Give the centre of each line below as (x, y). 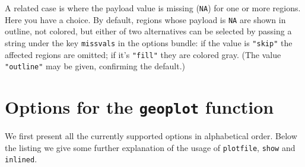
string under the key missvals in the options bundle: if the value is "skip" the (149, 42)
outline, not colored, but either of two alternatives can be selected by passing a (148, 31)
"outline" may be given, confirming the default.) (95, 66)
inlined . (21, 159)
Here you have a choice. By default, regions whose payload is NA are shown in (145, 19)
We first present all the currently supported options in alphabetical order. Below (151, 136)
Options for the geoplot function (139, 107)
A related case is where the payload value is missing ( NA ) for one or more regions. (153, 8)
